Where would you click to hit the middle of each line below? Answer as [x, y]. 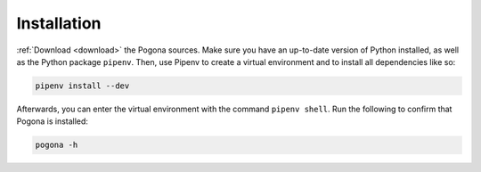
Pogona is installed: [53, 121]
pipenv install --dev [82, 86]
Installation [59, 23]
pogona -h [57, 145]
